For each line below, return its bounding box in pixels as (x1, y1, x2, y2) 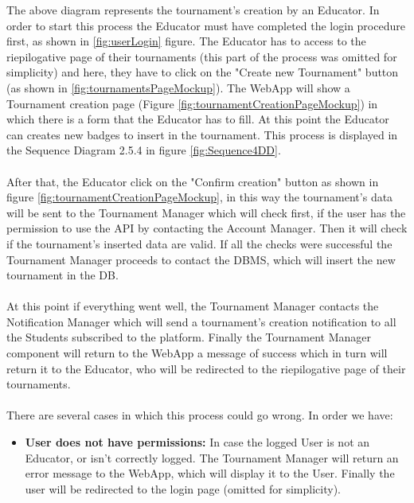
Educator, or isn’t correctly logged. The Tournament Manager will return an (25, 449, 399, 466)
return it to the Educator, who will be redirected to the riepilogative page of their (6, 360, 406, 376)
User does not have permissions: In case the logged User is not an (25, 434, 370, 450)
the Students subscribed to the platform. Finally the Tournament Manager (6, 329, 371, 345)
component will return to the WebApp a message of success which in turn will (6, 345, 388, 361)
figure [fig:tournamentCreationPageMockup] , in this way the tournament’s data (6, 189, 393, 205)
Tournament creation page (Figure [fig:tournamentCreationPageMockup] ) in (6, 95, 378, 111)
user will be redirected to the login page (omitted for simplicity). (25, 480, 341, 497)
